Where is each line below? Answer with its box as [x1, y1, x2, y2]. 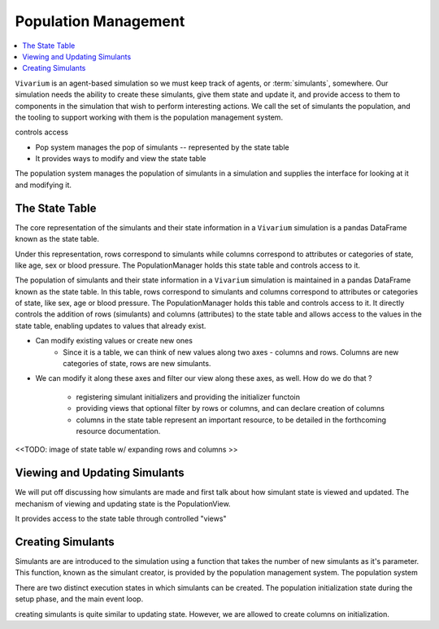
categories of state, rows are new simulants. [63, 359, 211, 369]
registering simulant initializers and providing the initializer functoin [76, 391, 301, 402]
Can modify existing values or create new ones [35, 336, 193, 346]
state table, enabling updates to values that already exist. [15, 321, 206, 330]
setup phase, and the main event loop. [15, 594, 144, 604]
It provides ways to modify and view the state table [35, 154, 206, 164]
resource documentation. [76, 426, 161, 435]
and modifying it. [15, 180, 72, 190]
